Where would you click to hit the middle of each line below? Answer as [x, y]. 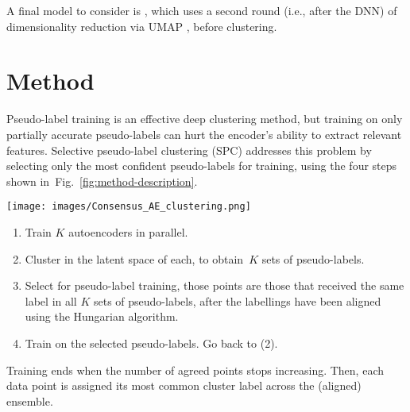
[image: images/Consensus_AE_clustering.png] [129, 207]
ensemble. [30, 400]
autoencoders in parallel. [128, 231]
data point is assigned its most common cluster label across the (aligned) [184, 385]
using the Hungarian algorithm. [102, 316]
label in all [51, 300]
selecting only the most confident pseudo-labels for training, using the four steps [202, 166]
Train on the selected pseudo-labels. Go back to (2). [151, 343]
